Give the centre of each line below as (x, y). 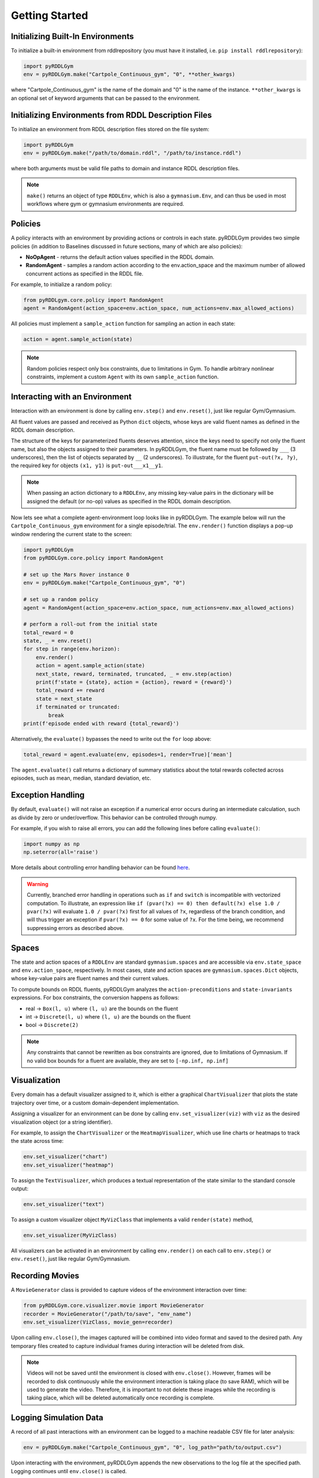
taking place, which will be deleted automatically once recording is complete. (121, 1398)
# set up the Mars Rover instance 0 (77, 574)
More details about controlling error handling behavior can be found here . (100, 868)
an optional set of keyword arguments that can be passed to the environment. (105, 98)
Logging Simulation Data (57, 1418)
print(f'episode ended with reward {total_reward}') (101, 723)
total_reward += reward (70, 691)
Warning (38, 884)
